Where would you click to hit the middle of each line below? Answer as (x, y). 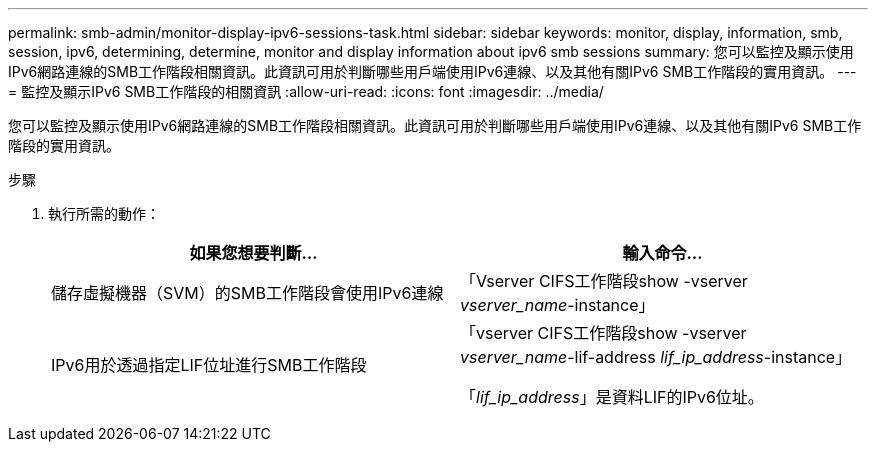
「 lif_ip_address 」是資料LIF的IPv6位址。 (612, 397)
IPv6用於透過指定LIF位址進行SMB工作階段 (209, 365)
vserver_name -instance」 (557, 305)
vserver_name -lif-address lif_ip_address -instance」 (656, 357)
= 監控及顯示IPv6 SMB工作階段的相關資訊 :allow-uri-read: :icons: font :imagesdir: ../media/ (306, 91)
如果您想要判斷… (253, 253)
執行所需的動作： (104, 213)
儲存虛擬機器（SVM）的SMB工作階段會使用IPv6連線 (247, 293)
